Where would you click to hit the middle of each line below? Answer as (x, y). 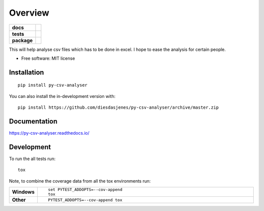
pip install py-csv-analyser (53, 85)
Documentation (33, 121)
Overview (29, 13)
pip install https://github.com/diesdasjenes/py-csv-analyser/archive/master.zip (118, 107)
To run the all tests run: (32, 159)
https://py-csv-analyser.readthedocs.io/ (49, 133)
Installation (26, 72)
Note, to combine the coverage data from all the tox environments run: (80, 181)
